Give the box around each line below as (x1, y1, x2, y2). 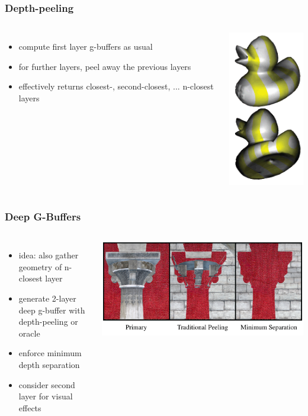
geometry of (18, 260, 62, 273)
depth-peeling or (18, 315, 78, 328)
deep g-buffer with (18, 303, 85, 316)
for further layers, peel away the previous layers (18, 60, 191, 72)
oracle (18, 327, 40, 339)
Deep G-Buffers (5, 209, 81, 223)
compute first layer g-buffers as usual (18, 40, 153, 53)
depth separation (18, 358, 80, 370)
